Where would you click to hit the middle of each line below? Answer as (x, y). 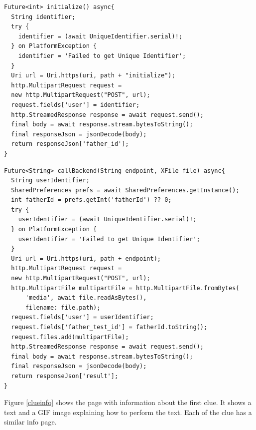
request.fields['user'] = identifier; (75, 105)
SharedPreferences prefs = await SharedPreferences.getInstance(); (125, 190)
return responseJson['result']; (65, 376)
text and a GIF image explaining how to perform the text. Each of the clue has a (128, 412)
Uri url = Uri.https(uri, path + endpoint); (86, 258)
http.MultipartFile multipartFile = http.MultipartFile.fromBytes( (125, 288)
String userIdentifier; (50, 181)
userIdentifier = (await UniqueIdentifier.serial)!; (107, 219)
